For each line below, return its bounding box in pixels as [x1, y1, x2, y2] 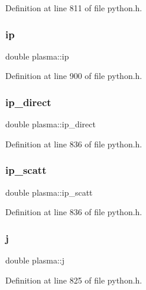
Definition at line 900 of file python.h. [5, 70, 142, 82]
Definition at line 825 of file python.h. [5, 273, 142, 286]
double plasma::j [5, 254, 65, 266]
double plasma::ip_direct [5, 118, 96, 130]
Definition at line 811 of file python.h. [5, 2, 142, 14]
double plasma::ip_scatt [5, 186, 93, 198]
